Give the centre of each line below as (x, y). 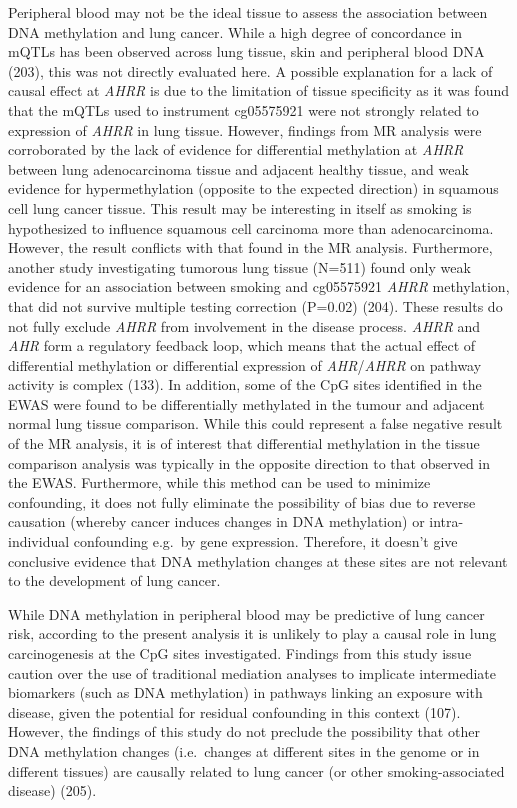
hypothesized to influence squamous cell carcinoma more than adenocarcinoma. (251, 227)
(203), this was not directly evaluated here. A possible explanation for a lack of (250, 70)
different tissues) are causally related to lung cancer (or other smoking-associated (256, 770)
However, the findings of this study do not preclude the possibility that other (244, 731)
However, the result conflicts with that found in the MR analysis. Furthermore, (250, 247)
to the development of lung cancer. (114, 580)
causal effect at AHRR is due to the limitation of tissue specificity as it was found (258, 90)
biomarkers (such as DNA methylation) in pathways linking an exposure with (245, 692)
